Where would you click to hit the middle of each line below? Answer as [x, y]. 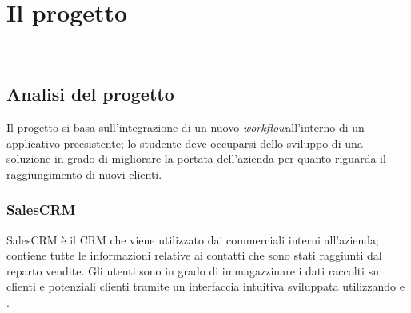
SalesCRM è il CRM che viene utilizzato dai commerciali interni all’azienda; [193, 239]
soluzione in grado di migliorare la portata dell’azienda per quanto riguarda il [196, 158]
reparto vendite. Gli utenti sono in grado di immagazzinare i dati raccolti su [193, 270]
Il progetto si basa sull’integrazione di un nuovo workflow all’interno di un [186, 127]
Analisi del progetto [90, 94]
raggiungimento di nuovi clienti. [84, 174]
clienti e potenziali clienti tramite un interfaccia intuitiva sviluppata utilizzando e [205, 286]
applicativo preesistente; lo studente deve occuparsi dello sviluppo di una [185, 143]
